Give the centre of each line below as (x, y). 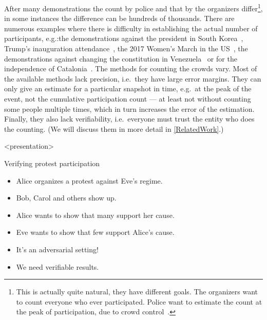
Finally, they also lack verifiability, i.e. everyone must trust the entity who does (129, 119)
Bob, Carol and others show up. (66, 198)
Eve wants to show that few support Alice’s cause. (95, 232)
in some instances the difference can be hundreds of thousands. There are (119, 18)
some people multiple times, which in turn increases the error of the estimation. (129, 108)
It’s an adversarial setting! (57, 249)
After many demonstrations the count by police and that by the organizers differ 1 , (133, 7)
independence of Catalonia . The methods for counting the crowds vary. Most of (131, 68)
